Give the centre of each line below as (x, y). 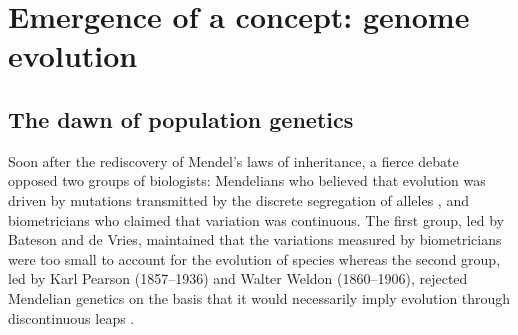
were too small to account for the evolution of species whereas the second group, (254, 258)
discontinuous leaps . (71, 317)
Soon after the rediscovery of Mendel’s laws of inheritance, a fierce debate (233, 160)
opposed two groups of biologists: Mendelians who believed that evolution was (247, 180)
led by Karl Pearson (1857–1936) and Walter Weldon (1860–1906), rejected (238, 278)
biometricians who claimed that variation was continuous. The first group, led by (256, 219)
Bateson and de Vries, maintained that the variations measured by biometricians (255, 239)
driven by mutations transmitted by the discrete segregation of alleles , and (238, 199)
